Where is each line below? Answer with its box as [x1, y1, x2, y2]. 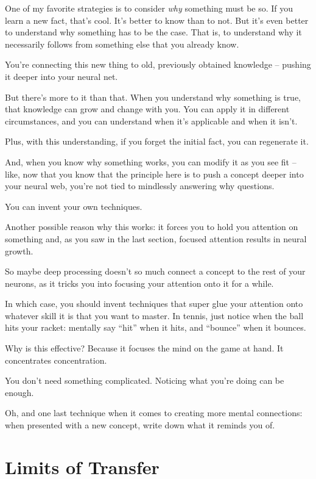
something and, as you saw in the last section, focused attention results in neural [5, 232, 307, 245]
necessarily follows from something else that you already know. [5, 37, 239, 50]
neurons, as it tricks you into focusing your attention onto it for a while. [5, 276, 274, 289]
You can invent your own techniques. [5, 200, 142, 212]
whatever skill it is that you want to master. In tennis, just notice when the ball [5, 309, 304, 322]
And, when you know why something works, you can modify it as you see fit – [5, 155, 297, 168]
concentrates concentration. [5, 353, 107, 366]
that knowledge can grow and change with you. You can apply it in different [5, 103, 290, 115]
